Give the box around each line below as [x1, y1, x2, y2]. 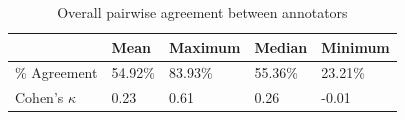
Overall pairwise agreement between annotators [57, 2, 348, 22]
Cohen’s [15, 87, 64, 108]
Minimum [321, 36, 390, 57]
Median [254, 36, 308, 57]
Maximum [169, 36, 241, 57]
